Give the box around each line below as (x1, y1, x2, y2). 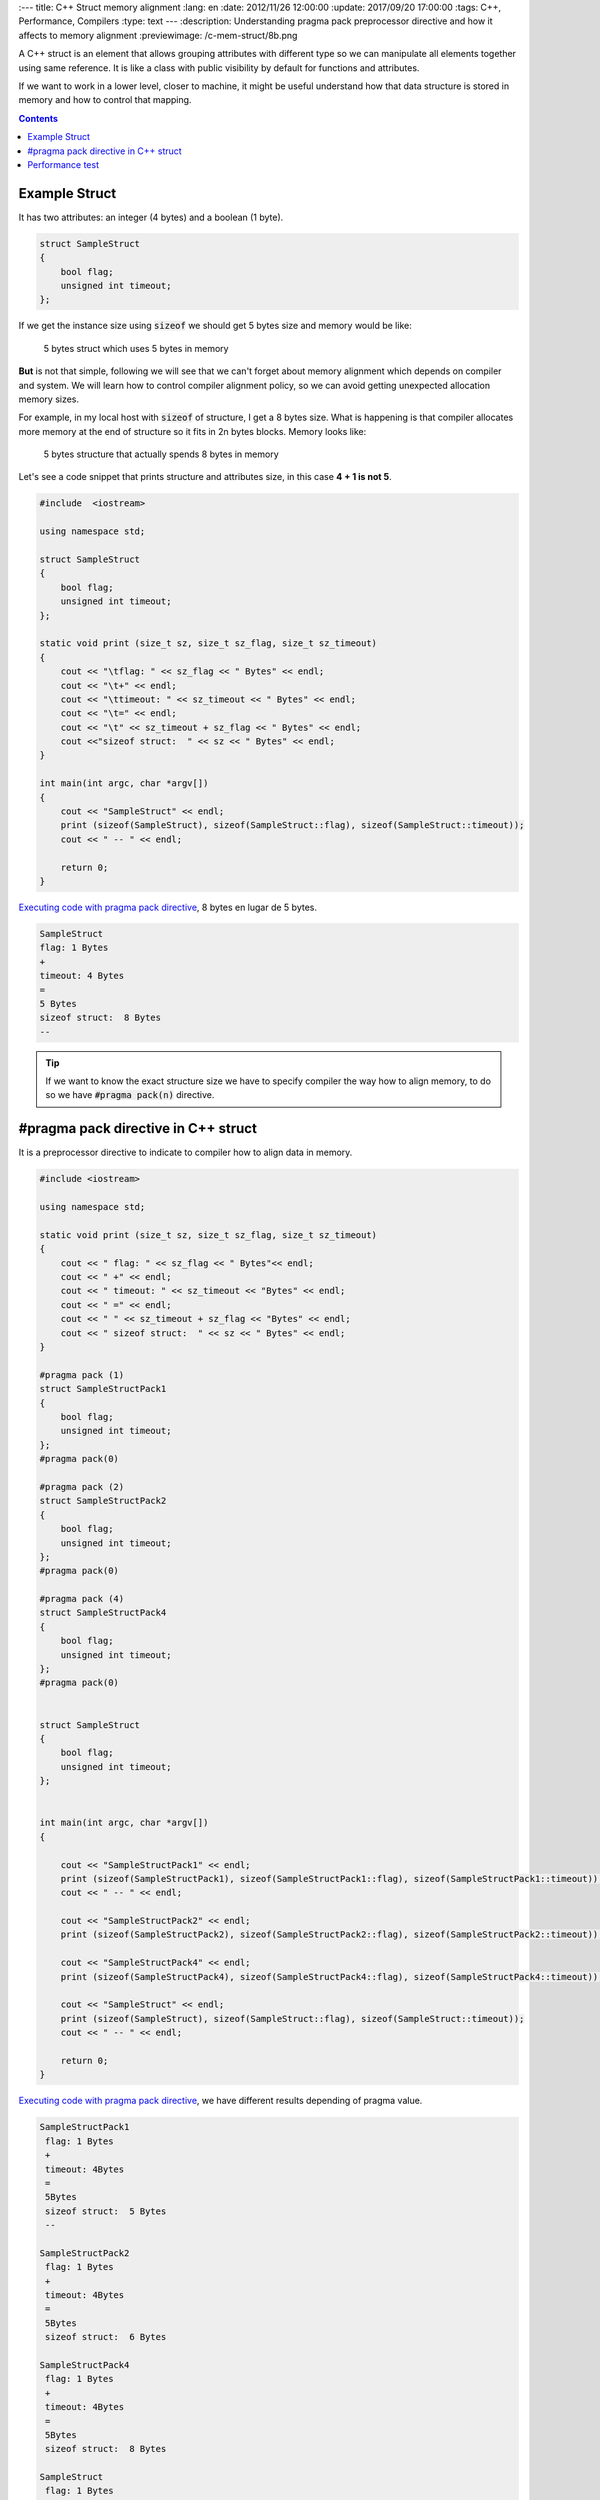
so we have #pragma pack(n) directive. (45, 1089, 215, 1101)
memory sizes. (18, 393, 80, 405)
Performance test (27, 158, 100, 170)
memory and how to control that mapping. (18, 94, 192, 106)
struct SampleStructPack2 (39, 1495, 167, 1507)
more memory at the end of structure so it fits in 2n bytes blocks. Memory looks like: (18, 425, 367, 437)
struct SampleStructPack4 (39, 1607, 167, 1619)
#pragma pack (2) (39, 1481, 125, 1492)
